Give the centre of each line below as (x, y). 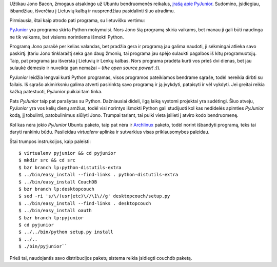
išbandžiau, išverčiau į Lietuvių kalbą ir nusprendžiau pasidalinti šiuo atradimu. (92, 11)
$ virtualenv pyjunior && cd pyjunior (67, 153)
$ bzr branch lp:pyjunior (51, 218)
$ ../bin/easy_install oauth (55, 211)
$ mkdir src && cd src (47, 160)
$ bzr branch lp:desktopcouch (57, 189)
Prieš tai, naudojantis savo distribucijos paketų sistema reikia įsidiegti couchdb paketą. (101, 258)
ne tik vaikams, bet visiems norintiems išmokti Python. (67, 37)
